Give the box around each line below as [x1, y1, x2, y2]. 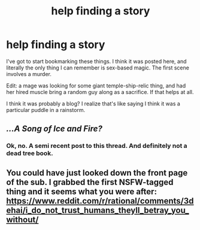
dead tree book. [6, 149, 53, 158]
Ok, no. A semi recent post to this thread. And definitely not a [6, 142, 187, 150]
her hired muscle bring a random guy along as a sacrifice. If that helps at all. [6, 88, 194, 95]
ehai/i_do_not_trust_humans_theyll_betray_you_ [6, 205, 190, 215]
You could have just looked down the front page [6, 168, 188, 178]
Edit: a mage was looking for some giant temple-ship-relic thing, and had [6, 82, 186, 89]
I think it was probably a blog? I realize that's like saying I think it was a [6, 100, 181, 107]
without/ [6, 214, 39, 225]
